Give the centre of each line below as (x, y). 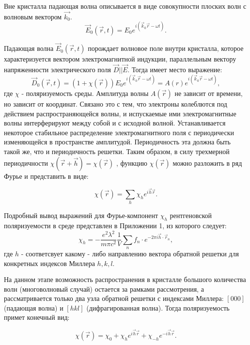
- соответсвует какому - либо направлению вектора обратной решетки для (130, 253)
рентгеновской (191, 215)
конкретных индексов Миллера (49, 263)
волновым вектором (33, 16)
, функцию (132, 163)
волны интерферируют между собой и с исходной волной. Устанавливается (115, 123)
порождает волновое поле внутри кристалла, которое (166, 48)
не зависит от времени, (209, 93)
